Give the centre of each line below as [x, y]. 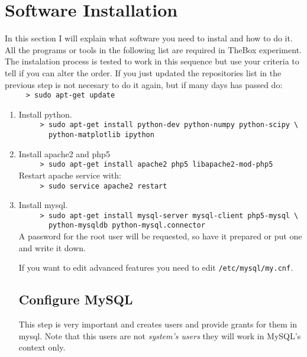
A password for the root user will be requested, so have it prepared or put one [160, 236]
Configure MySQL [76, 299]
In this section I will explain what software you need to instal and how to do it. [149, 38]
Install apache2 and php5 [64, 153]
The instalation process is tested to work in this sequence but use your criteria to [152, 61]
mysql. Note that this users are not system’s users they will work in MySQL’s [160, 335]
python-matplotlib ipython [101, 135]
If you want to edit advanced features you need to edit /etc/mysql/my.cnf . [156, 267]
